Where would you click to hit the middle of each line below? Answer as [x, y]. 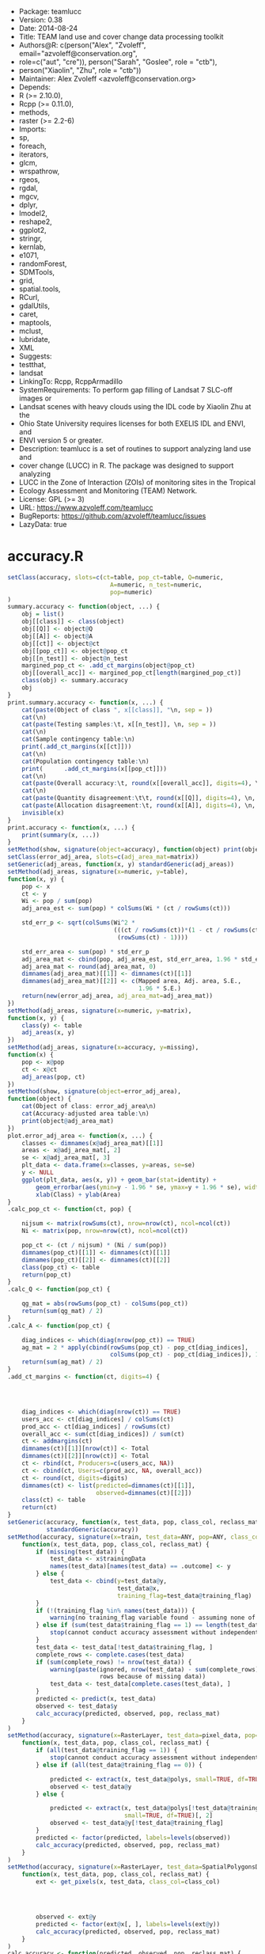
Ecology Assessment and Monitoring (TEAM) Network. [108, 491]
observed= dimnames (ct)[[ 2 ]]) [144, 1493]
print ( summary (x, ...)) [61, 835]
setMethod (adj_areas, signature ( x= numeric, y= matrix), [100, 1011]
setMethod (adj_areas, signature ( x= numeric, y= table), [98, 871]
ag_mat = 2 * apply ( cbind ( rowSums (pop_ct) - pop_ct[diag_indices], [135, 1347]
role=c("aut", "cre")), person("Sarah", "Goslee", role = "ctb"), [118, 62]
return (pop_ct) [47, 1275]
